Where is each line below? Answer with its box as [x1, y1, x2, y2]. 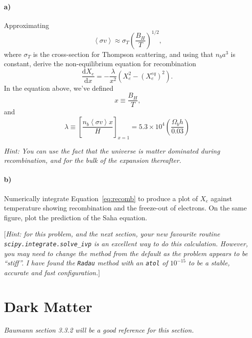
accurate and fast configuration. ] [4, 267, 100, 277]
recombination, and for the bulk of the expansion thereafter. [4, 155, 182, 165]
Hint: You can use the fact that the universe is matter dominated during [4, 145, 220, 156]
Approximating [4, 20, 49, 30]
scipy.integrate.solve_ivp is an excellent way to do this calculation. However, [4, 238, 248, 248]
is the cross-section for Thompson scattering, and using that [33, 49, 213, 59]
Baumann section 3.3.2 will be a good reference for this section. [4, 324, 194, 335]
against [210, 193, 232, 203]
